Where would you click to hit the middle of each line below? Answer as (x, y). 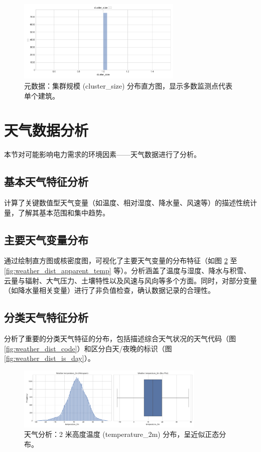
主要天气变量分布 (46, 239)
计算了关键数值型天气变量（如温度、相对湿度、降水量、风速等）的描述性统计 (130, 203)
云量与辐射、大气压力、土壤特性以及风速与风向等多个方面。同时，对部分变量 (130, 280)
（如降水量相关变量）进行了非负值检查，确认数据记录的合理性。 (109, 290)
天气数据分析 (46, 130)
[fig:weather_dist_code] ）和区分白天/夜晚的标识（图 (88, 348)
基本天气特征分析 (46, 181)
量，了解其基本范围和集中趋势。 (57, 212)
